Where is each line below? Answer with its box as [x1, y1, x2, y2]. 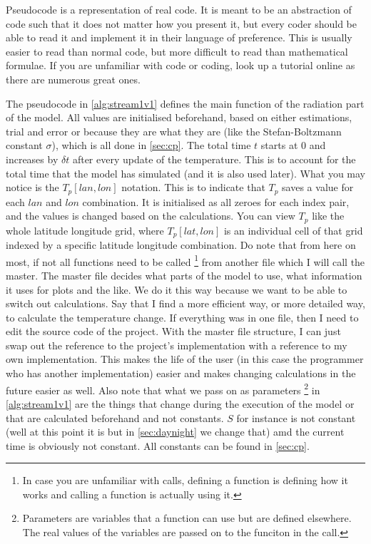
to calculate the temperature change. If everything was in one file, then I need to [6, 309, 359, 324]
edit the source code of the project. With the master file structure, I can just [6, 324, 341, 339]
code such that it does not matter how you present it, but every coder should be [6, 16, 357, 31]
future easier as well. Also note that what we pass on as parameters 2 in [6, 380, 320, 397]
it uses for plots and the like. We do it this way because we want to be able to [6, 282, 347, 297]
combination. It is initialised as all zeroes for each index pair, [82, 194, 350, 209]
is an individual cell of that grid [223, 222, 363, 237]
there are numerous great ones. [6, 71, 141, 86]
